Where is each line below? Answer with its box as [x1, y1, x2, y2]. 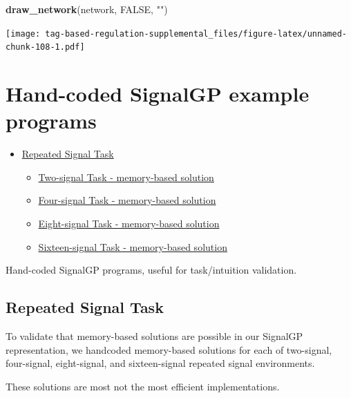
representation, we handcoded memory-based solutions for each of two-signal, [6, 342, 332, 357]
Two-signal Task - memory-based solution [38, 169, 214, 184]
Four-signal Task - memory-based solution [38, 193, 216, 207]
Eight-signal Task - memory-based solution [38, 216, 220, 230]
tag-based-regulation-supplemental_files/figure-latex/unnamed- [45, 28, 347, 39]
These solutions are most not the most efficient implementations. [6, 379, 280, 393]
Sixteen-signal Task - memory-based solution [38, 239, 227, 254]
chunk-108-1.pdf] [6, 42, 85, 53]
